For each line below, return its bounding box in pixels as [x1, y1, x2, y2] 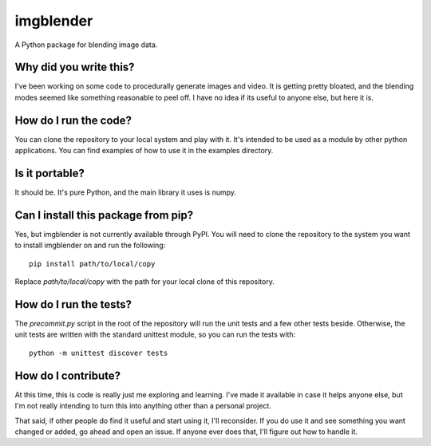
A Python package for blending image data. [14, 40, 158, 49]
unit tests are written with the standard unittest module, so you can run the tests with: [14, 330, 296, 339]
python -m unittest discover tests [29, 348, 168, 357]
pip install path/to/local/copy [29, 259, 156, 268]
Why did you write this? [14, 61, 135, 74]
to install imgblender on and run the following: [14, 240, 166, 251]
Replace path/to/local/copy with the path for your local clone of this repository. [14, 277, 275, 286]
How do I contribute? [14, 369, 121, 382]
